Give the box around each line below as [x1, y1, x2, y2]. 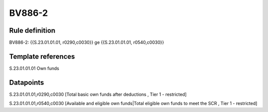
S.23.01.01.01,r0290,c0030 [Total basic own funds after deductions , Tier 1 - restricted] [9, 91, 187, 97]
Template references [9, 52, 75, 60]
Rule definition [9, 26, 56, 35]
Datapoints [9, 78, 44, 87]
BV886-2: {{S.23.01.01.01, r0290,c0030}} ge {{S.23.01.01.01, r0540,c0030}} [9, 40, 164, 46]
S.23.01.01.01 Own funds [9, 65, 60, 71]
